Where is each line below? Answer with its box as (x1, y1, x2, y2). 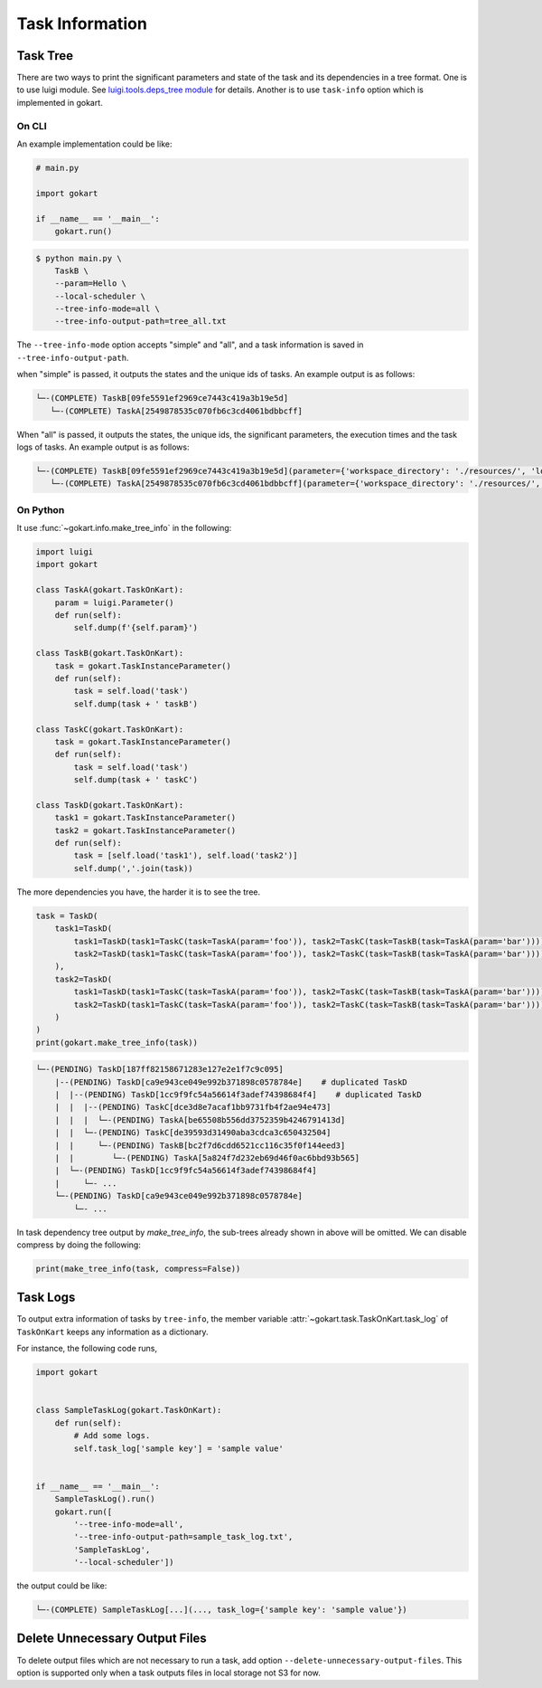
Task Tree (16, 48, 74, 63)
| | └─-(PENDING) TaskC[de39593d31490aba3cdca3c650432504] (54, 1127, 332, 1138)
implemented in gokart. (16, 97, 103, 108)
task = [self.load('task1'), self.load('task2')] (73, 850, 298, 861)
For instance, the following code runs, (16, 1343, 158, 1354)
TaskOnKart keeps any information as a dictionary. (16, 1326, 209, 1337)
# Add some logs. (73, 1430, 151, 1441)
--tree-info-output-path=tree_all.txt (54, 317, 227, 327)
